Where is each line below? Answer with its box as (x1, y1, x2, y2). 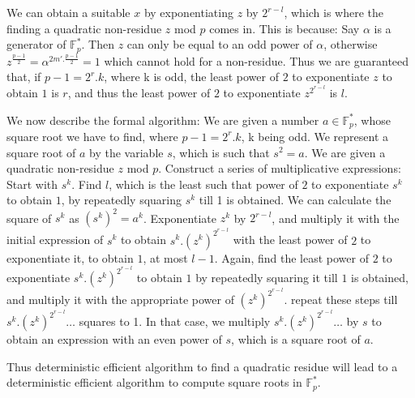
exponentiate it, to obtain (6, 249, 134, 266)
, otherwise (323, 36, 378, 53)
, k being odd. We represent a (241, 127, 389, 144)
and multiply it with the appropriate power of (6, 291, 234, 308)
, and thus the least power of (67, 83, 211, 101)
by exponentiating (143, 4, 233, 20)
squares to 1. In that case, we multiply (79, 313, 271, 330)
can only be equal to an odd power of (126, 36, 313, 53)
